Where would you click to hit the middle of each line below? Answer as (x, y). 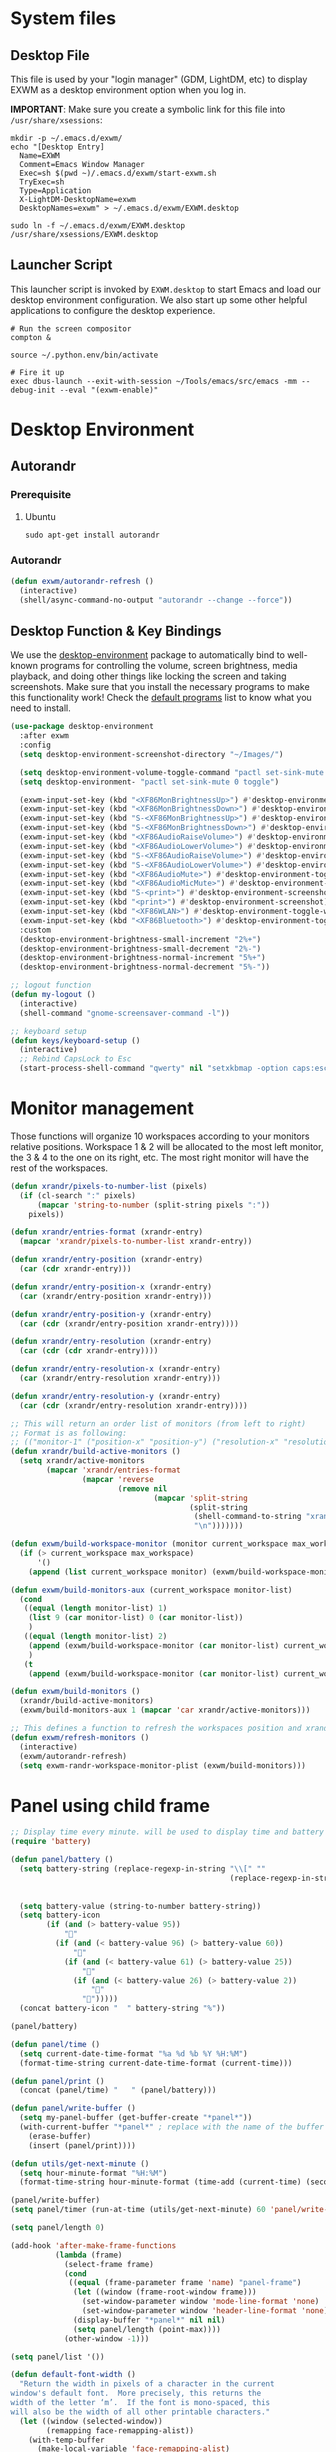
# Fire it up (37, 372)
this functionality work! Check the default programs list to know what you (161, 698)
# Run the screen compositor (71, 328)
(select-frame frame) (109, 2264)
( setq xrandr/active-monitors (82, 1461)
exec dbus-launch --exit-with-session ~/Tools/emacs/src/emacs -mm (154, 381)
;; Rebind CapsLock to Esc (75, 1059)
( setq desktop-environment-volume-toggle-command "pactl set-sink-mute (172, 772)
